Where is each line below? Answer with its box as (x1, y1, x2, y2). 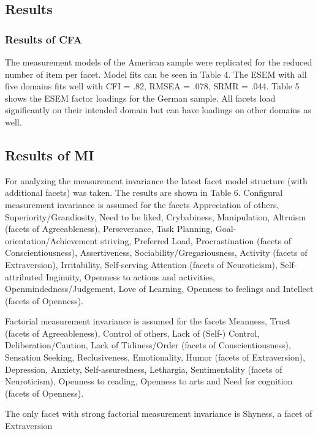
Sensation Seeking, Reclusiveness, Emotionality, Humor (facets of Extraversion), (5, 351, 306, 364)
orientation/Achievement (5, 234, 98, 247)
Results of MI (5, 145, 94, 164)
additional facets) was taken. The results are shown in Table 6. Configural (5, 186, 283, 199)
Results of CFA (5, 31, 82, 47)
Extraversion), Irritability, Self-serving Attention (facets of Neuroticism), (5, 258, 278, 271)
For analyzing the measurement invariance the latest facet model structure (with (5, 174, 308, 187)
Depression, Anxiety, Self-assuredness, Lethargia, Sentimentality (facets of (5, 362, 282, 375)
